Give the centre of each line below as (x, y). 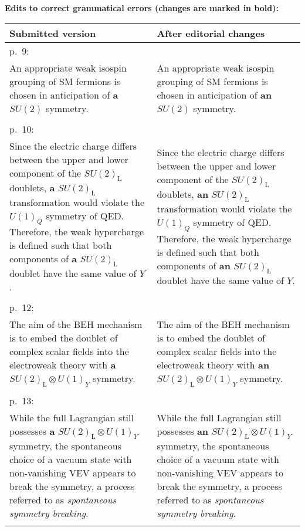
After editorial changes (211, 33)
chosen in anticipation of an (214, 94)
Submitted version (53, 33)
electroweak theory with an (213, 365)
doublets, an (183, 194)
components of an (194, 265)
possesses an (183, 431)
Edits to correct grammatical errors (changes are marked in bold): (142, 8)
